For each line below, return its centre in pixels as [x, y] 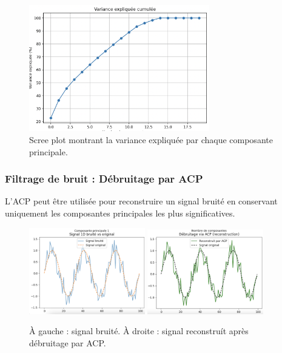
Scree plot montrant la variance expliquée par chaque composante [151, 139]
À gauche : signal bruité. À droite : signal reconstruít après [139, 331]
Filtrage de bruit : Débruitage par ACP [104, 179]
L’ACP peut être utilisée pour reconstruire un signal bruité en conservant [141, 201]
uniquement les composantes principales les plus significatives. [120, 213]
